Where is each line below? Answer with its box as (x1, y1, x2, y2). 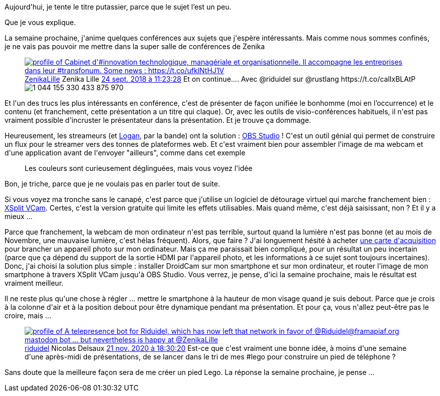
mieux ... (5, 212, 33, 221)
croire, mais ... (5, 311, 51, 320)
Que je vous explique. (5, 18, 76, 27)
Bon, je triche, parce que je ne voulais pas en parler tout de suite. (5, 179, 220, 188)
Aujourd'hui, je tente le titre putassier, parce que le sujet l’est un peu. (5, 3, 232, 11)
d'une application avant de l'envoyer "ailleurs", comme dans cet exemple (5, 148, 246, 157)
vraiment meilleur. (5, 279, 64, 287)
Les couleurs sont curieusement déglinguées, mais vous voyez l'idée (25, 164, 253, 172)
